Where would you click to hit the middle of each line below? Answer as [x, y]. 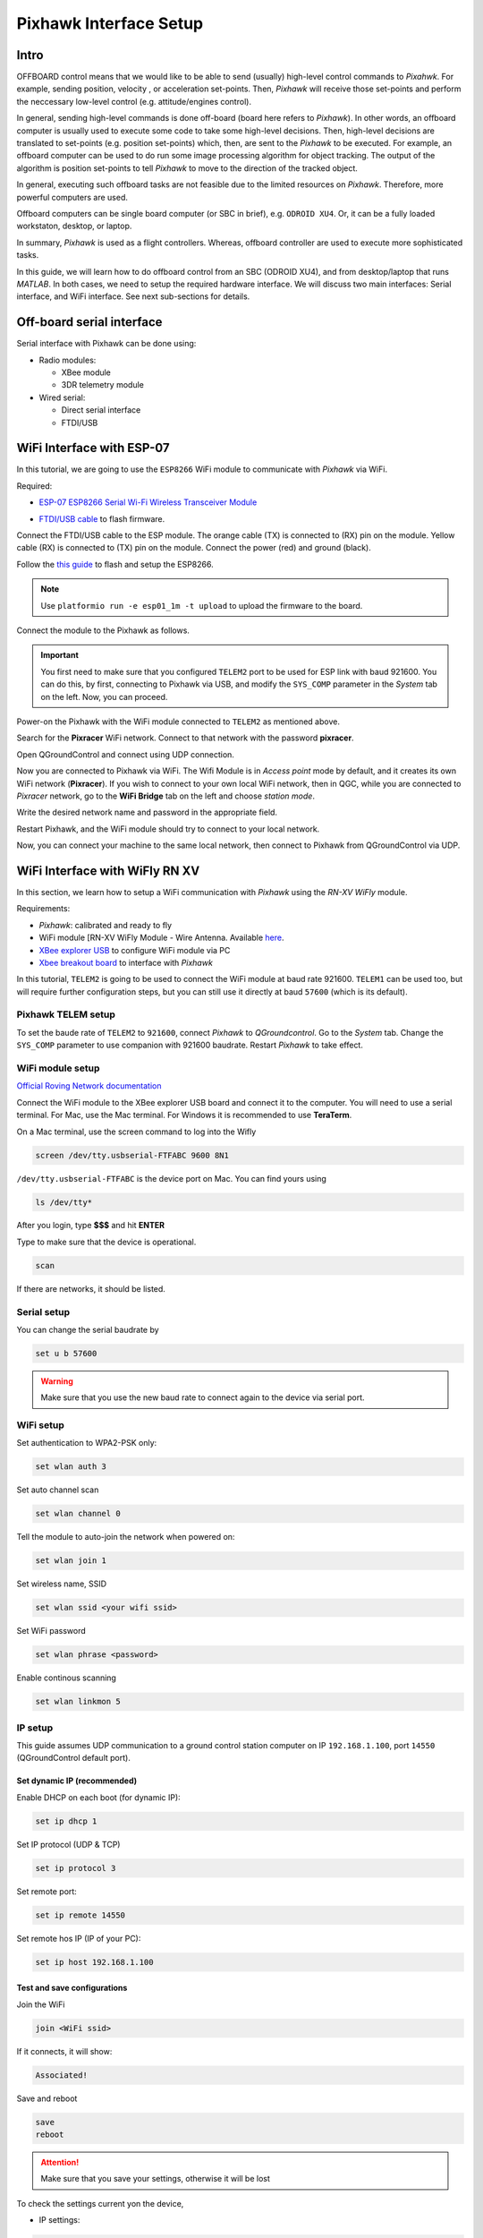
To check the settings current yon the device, [100, 2203]
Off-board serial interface [89, 322]
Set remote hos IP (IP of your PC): [79, 1938]
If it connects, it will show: [64, 2051]
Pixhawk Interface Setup [110, 23]
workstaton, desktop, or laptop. [74, 226]
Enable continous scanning [66, 1678]
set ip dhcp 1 [66, 1821]
